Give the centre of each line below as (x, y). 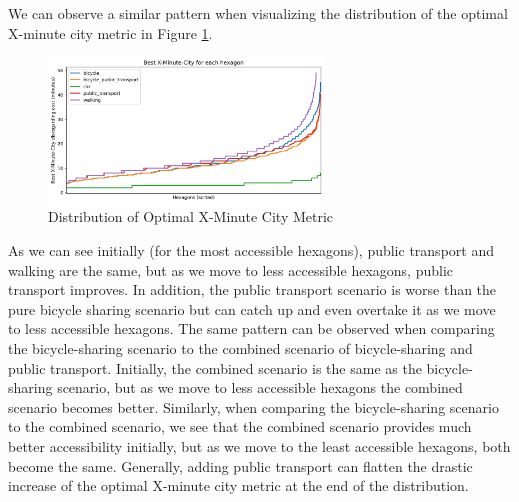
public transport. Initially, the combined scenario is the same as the (215, 367)
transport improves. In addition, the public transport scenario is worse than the (252, 289)
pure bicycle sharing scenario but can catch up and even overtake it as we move (252, 308)
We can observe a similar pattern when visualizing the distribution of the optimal (258, 13)
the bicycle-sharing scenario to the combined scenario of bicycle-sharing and (240, 347)
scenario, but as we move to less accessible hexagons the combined (260, 387)
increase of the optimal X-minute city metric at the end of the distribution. (238, 485)
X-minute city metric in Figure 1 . (110, 32)
